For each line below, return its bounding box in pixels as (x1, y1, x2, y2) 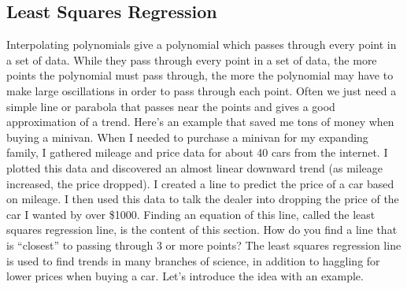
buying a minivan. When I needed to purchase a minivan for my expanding (6, 128, 368, 145)
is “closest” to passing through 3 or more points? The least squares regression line (6, 236, 401, 253)
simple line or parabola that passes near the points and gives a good (6, 98, 335, 114)
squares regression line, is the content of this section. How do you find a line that (6, 221, 398, 238)
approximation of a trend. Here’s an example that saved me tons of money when (6, 113, 394, 130)
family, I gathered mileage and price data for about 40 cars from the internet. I (6, 144, 388, 161)
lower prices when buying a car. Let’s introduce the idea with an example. (6, 268, 364, 284)
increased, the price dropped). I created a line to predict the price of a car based (6, 175, 394, 191)
